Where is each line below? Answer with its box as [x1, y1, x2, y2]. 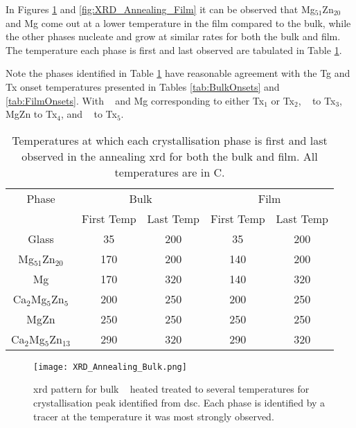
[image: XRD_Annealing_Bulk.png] [33, 362, 187, 372]
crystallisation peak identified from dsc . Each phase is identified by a [33, 395, 326, 409]
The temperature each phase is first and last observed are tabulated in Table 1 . [6, 42, 342, 57]
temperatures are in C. [114, 163, 225, 180]
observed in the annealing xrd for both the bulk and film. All [21, 148, 318, 164]
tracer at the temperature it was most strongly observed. [33, 409, 274, 423]
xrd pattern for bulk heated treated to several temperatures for [33, 382, 310, 396]
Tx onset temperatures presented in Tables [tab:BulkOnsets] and [6, 79, 280, 93]
